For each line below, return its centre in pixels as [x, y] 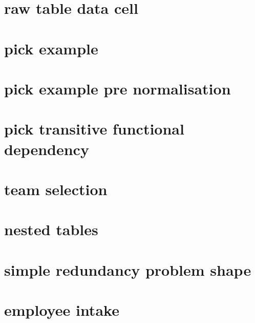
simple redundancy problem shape [128, 269]
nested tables [51, 229]
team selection [56, 189]
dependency [47, 149]
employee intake [62, 310]
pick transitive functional [94, 129]
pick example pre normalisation [118, 88]
